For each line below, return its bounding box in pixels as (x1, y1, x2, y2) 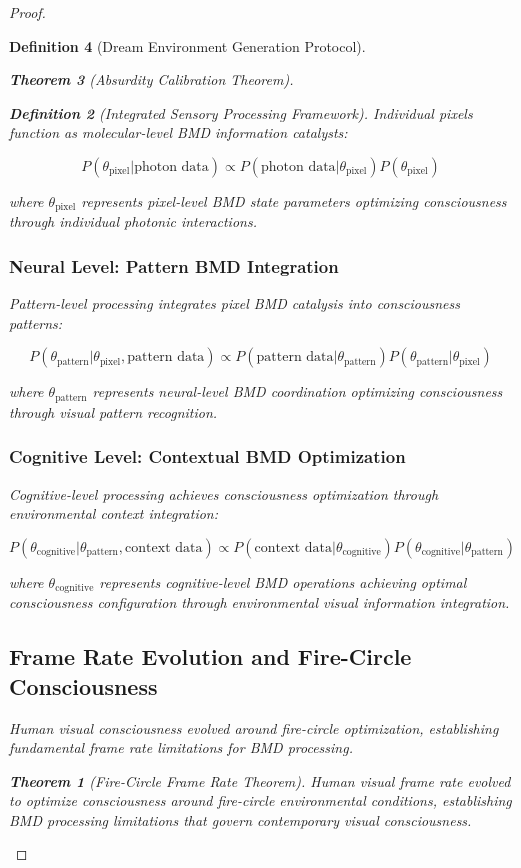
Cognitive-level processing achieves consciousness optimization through (9, 483, 439, 504)
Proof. (9, 2, 46, 22)
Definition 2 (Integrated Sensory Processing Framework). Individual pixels (9, 102, 473, 123)
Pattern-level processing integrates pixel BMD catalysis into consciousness (9, 293, 461, 314)
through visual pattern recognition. (9, 401, 218, 422)
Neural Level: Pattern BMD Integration (9, 253, 339, 278)
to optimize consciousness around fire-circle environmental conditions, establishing (9, 790, 512, 811)
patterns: (9, 312, 63, 333)
